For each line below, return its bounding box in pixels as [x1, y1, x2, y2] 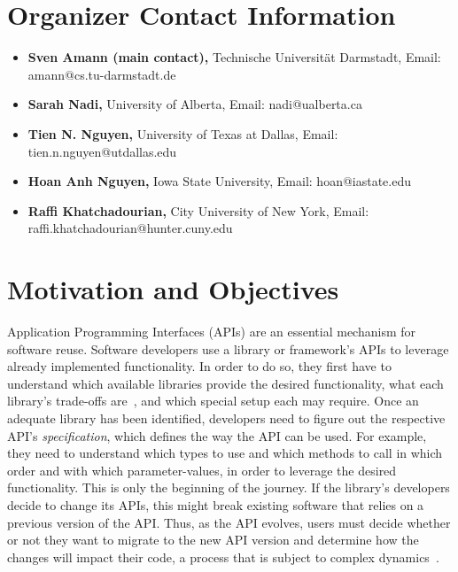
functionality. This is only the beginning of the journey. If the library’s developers [7, 478, 450, 497]
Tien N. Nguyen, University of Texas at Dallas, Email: [27, 124, 338, 143]
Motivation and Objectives [7, 271, 339, 307]
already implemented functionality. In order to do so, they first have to [7, 357, 392, 375]
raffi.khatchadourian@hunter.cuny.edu [27, 219, 233, 237]
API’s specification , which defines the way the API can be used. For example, [7, 426, 427, 444]
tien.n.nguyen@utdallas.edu [27, 142, 177, 160]
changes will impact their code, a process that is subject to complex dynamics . [7, 547, 439, 566]
